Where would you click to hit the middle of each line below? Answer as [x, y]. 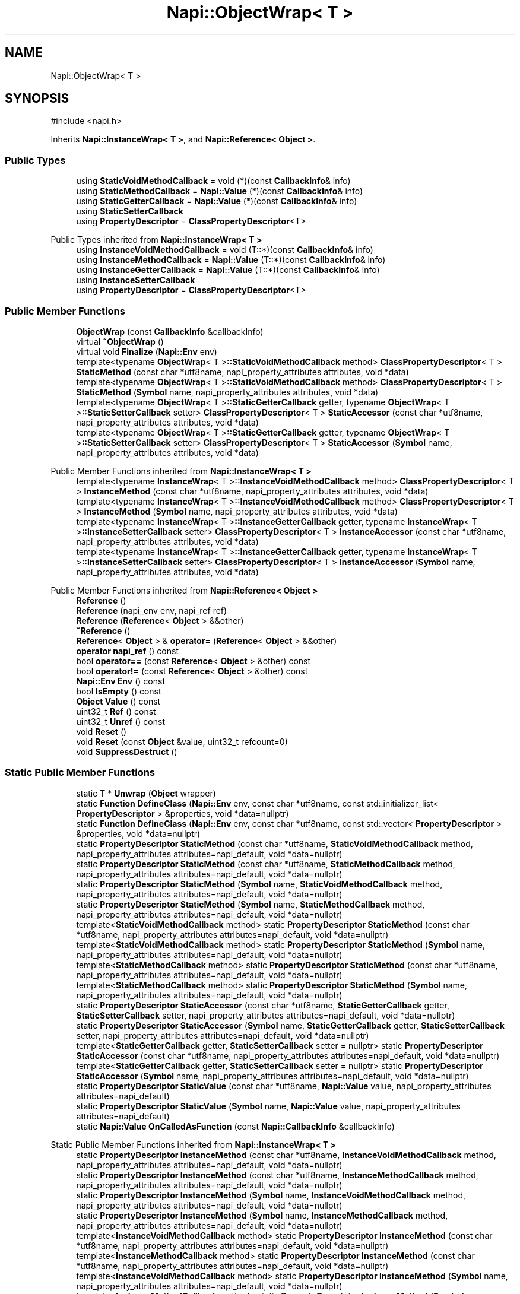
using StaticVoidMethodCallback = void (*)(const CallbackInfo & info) [213, 181]
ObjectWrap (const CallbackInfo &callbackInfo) [170, 331]
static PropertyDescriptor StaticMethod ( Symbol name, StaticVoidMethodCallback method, [259, 884]
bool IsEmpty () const [119, 691]
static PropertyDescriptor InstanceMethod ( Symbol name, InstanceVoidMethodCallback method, [271, 1195]
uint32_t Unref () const [121, 721]
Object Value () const [118, 701]
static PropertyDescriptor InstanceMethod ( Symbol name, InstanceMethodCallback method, [262, 1215]
